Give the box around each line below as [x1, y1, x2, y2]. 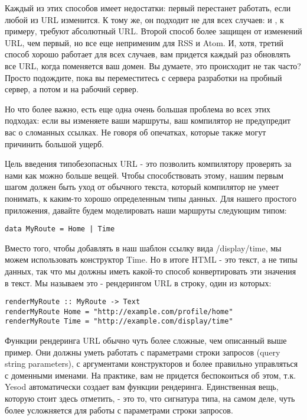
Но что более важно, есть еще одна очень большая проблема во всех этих [5, 102, 271, 115]
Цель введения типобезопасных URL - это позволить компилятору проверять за [5, 157, 292, 170]
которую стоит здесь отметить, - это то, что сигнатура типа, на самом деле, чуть [5, 392, 295, 405]
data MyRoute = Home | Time [5, 225, 115, 234]
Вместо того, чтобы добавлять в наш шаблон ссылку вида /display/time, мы [5, 241, 282, 254]
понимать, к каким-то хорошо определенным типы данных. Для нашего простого [5, 192, 296, 204]
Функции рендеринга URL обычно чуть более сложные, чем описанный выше [5, 334, 287, 347]
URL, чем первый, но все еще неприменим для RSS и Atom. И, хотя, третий [5, 36, 283, 49]
